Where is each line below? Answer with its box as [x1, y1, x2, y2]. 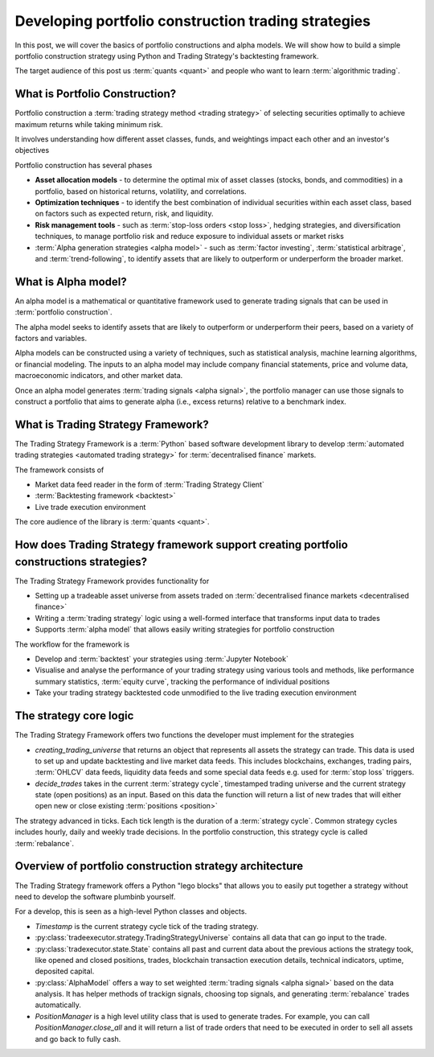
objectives [14, 146, 50, 155]
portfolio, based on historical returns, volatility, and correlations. [35, 186, 247, 196]
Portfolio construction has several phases [14, 160, 153, 170]
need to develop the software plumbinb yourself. [14, 891, 176, 901]
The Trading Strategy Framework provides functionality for [14, 576, 210, 586]
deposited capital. [35, 966, 95, 977]
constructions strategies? [14, 555, 148, 569]
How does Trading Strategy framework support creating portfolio [14, 538, 349, 552]
